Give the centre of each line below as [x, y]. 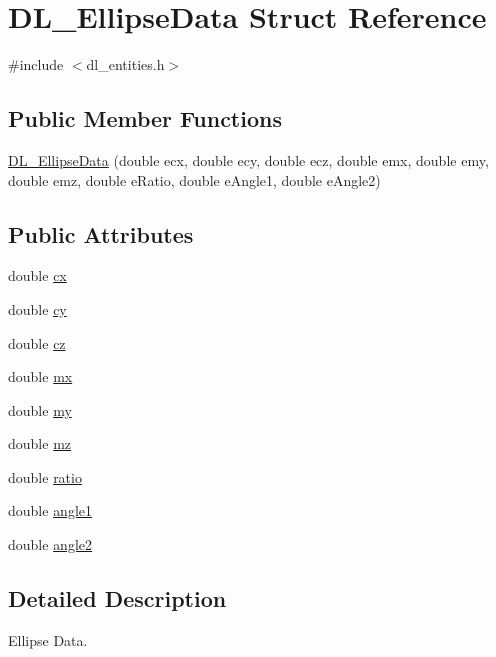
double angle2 [50, 544]
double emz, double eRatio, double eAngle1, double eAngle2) [194, 179]
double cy [37, 308]
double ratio [45, 476]
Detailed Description [117, 598]
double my [40, 409]
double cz [37, 342]
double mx [40, 376]
